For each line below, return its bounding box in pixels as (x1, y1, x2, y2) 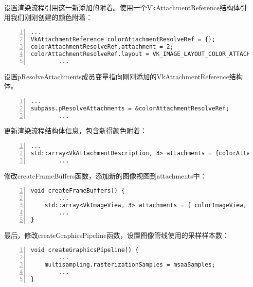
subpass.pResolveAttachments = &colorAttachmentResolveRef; (31, 105, 230, 112)
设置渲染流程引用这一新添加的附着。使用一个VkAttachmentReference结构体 (4, 2, 240, 12)
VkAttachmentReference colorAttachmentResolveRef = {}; (31, 36, 216, 43)
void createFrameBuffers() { (31, 187, 125, 195)
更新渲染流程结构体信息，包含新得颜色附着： (4, 126, 147, 136)
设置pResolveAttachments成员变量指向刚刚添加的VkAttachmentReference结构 (4, 71, 243, 81)
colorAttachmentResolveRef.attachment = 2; (31, 43, 174, 50)
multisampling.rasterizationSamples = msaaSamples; (44, 261, 216, 268)
